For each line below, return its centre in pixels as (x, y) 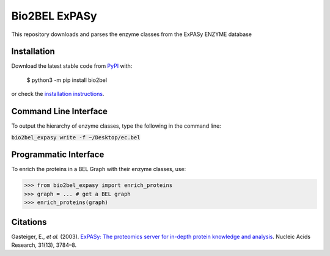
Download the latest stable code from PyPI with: (72, 66)
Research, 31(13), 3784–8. (44, 245)
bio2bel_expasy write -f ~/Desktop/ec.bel (76, 137)
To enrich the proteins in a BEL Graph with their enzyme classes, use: (99, 169)
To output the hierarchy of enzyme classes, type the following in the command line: (116, 126)
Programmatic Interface (58, 155)
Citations (29, 222)
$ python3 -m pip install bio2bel (67, 80)
